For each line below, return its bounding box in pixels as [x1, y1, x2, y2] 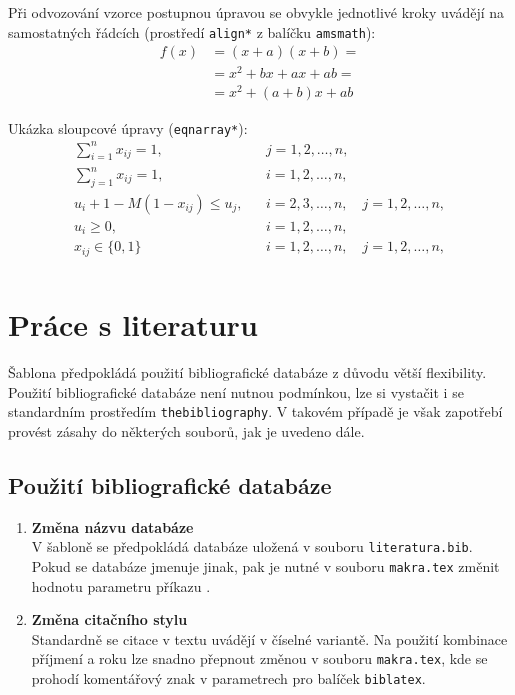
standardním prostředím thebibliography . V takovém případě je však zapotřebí [8, 401, 503, 422]
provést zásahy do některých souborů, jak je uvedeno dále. [8, 420, 365, 441]
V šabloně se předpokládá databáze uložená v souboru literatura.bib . [31, 536, 473, 557]
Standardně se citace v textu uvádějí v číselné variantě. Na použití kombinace [31, 628, 508, 649]
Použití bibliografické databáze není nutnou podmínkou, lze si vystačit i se [8, 381, 464, 402]
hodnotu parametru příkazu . [31, 575, 211, 596]
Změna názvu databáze [31, 516, 194, 537]
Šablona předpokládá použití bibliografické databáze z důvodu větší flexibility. [8, 361, 487, 382]
